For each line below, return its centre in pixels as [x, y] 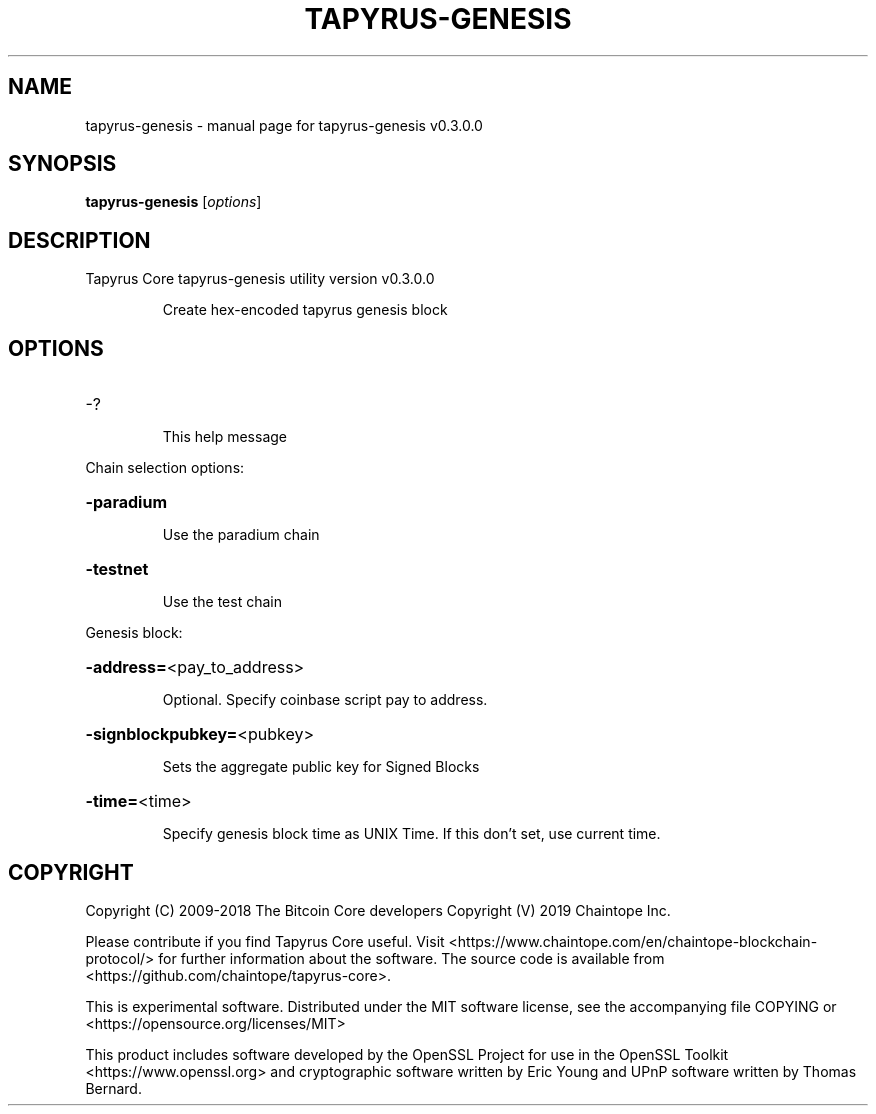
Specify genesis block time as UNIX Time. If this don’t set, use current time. [411, 834]
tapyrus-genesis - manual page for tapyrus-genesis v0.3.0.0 [284, 125]
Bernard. [113, 1088]
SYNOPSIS [62, 164]
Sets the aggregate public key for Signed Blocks [321, 767]
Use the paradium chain [241, 535]
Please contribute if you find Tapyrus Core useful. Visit [265, 941]
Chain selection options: [165, 468]
